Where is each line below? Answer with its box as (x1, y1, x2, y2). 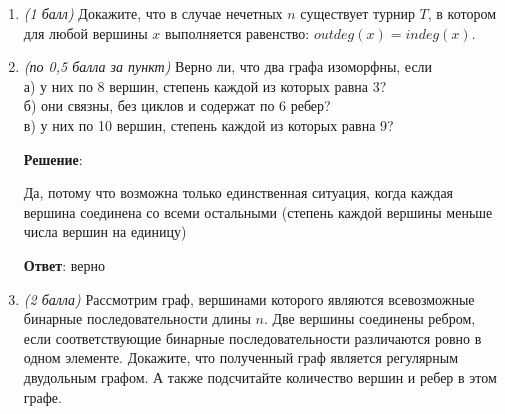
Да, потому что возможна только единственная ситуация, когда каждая (23, 182, 454, 203)
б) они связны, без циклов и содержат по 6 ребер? (23, 95, 331, 116)
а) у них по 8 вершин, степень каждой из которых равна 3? (23, 75, 387, 96)
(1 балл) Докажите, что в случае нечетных (23, 3, 283, 23)
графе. (23, 386, 62, 407)
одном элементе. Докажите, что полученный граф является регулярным (23, 347, 459, 368)
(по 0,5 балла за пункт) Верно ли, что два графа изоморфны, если (23, 56, 433, 77)
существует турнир (300, 3, 415, 23)
